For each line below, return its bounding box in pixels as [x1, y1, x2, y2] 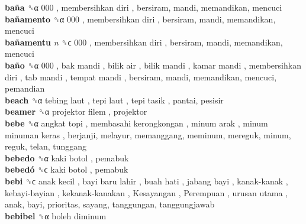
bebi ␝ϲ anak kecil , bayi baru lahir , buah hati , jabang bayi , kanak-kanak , [5, 174, 288, 187]
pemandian [5, 82, 45, 95]
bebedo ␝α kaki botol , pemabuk [5, 151, 129, 164]
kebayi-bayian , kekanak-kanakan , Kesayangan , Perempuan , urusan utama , [5, 186, 288, 199]
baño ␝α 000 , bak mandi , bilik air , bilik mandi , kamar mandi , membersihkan [5, 59, 301, 71]
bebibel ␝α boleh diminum [5, 209, 107, 222]
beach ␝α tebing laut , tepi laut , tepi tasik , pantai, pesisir [5, 93, 224, 106]
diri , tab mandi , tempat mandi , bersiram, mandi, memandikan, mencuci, [5, 70, 277, 83]
